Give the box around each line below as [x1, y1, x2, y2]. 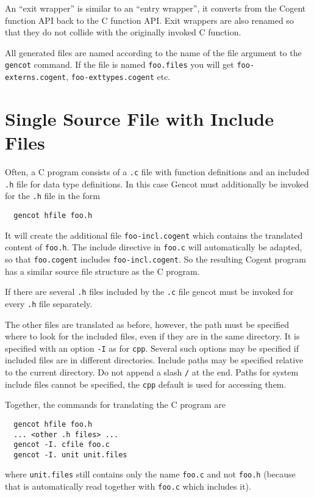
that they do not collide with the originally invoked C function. [5, 26, 241, 38]
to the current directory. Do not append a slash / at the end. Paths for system [5, 365, 299, 378]
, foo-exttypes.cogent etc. [66, 70, 171, 83]
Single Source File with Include [5, 106, 274, 131]
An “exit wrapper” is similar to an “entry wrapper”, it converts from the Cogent [5, 2, 306, 14]
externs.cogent [5, 73, 66, 82]
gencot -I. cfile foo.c [13, 440, 110, 449]
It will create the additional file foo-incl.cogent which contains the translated [5, 228, 303, 241]
